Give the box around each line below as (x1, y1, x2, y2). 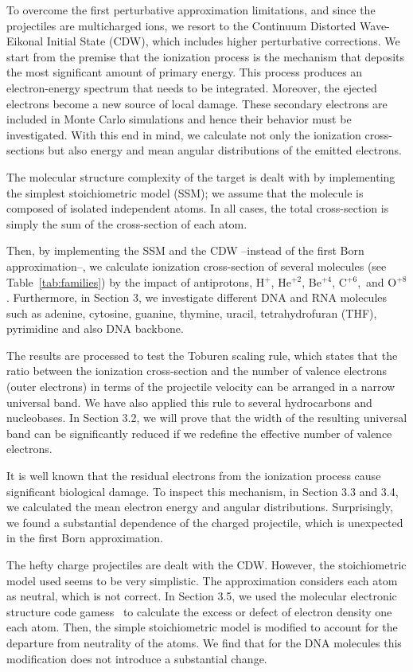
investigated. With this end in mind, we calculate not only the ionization (6, 126, 361, 143)
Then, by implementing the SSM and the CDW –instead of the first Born (6, 242, 364, 259)
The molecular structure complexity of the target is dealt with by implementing (6, 168, 395, 185)
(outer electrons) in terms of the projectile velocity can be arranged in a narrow (6, 378, 395, 395)
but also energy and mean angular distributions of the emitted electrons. (48, 142, 402, 158)
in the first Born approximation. (6, 529, 163, 546)
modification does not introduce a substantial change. (6, 650, 267, 666)
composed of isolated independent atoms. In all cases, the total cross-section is (6, 200, 389, 217)
